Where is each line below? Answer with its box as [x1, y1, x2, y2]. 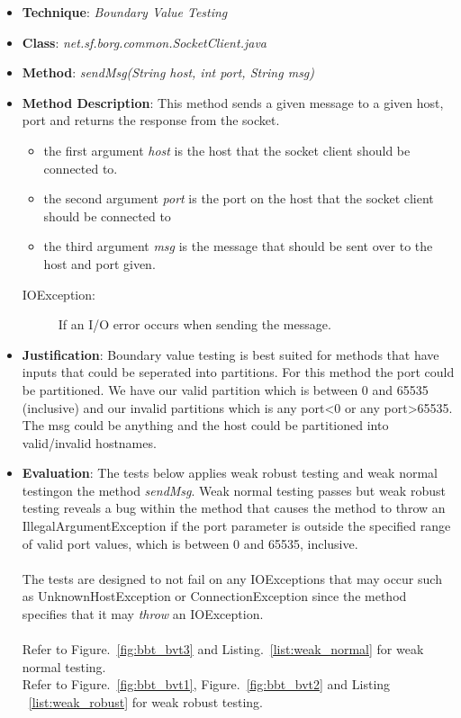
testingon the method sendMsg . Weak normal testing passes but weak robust [22, 480, 446, 499]
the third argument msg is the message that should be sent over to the [43, 237, 433, 256]
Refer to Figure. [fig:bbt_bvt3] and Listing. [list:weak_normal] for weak [22, 640, 424, 659]
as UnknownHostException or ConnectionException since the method [22, 587, 407, 606]
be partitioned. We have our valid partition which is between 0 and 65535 [22, 380, 429, 399]
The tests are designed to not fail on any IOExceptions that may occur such [22, 569, 442, 588]
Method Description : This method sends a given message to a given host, [22, 93, 444, 112]
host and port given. [43, 254, 156, 273]
